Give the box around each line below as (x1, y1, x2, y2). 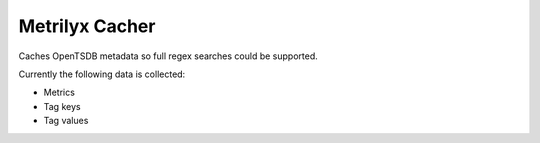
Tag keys (43, 100, 81, 112)
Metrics (43, 86, 75, 99)
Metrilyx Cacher (18, 15, 156, 37)
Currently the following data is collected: (18, 68, 186, 80)
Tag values (43, 115, 89, 127)
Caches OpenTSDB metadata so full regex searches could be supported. (18, 50, 319, 62)
